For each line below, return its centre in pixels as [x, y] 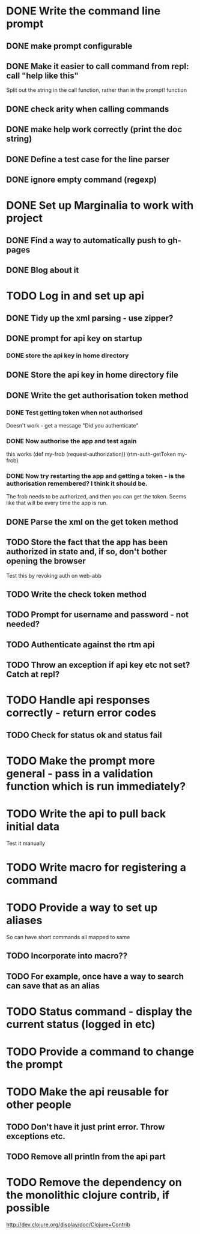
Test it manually [26, 843]
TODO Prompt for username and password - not [98, 615]
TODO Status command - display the [99, 1012]
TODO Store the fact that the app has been [87, 543]
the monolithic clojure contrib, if [88, 1195]
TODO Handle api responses [78, 700]
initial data [33, 827]
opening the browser [46, 561]
